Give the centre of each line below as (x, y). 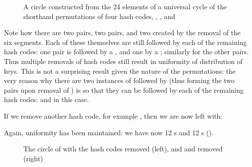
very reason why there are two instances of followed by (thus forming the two (119, 80)
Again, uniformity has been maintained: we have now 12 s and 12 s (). (109, 132)
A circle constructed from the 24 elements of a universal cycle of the (125, 6)
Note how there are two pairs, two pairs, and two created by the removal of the (122, 32)
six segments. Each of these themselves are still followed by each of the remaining (126, 42)
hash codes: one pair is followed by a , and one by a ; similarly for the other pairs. (126, 52)
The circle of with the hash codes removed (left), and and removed (123, 149)
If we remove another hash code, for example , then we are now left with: (113, 115)
